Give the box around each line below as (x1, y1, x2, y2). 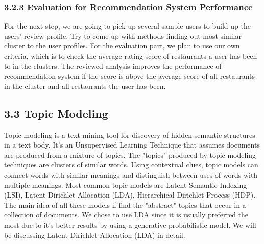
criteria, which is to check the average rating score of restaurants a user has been (4, 51, 257, 61)
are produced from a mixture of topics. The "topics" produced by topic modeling (4, 149, 256, 160)
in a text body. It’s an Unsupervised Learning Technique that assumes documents (4, 139, 260, 150)
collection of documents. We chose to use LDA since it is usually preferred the (4, 209, 249, 220)
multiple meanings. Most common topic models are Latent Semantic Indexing (4, 179, 247, 190)
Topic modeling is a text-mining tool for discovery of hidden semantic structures (4, 129, 255, 140)
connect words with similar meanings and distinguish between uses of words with (4, 169, 258, 180)
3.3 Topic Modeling (4, 105, 108, 121)
